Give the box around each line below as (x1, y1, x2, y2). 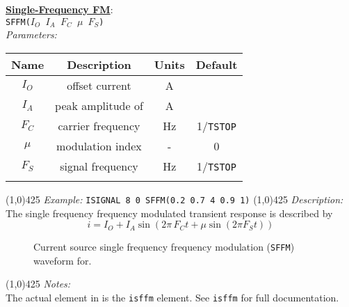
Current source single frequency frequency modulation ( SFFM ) (33, 239, 295, 254)
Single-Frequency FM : (6, 2, 113, 16)
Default (195, 56, 238, 72)
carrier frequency (58, 117, 140, 134)
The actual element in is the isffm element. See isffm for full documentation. (6, 290, 339, 304)
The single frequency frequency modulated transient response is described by (6, 205, 333, 220)
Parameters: (6, 27, 57, 42)
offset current (67, 77, 131, 93)
